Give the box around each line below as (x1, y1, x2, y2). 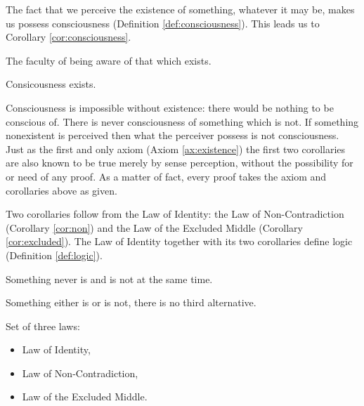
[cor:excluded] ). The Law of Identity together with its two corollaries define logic (6, 234, 353, 249)
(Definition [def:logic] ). (6, 247, 103, 262)
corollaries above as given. (6, 183, 117, 197)
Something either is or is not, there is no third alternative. (6, 295, 256, 310)
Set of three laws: (6, 318, 80, 333)
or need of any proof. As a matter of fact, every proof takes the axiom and (6, 169, 327, 183)
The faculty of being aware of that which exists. (6, 53, 212, 67)
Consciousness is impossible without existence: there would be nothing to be (6, 100, 334, 114)
